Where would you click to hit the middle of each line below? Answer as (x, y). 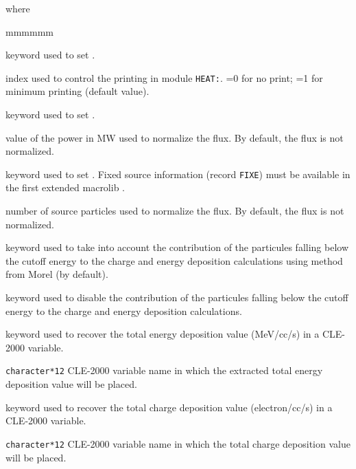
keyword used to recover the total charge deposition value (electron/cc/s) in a (169, 407)
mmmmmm (29, 31)
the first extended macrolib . (65, 187)
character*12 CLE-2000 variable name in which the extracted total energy (164, 370)
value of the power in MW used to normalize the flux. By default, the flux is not (175, 137)
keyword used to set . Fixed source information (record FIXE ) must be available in (178, 174)
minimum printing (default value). (78, 91)
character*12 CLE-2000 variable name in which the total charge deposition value (178, 443)
